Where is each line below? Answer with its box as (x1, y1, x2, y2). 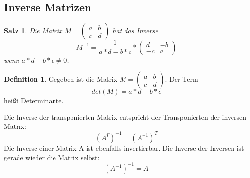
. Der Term (165, 74, 198, 84)
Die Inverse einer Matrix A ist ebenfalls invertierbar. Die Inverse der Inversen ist (4, 142, 244, 153)
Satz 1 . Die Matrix (4, 25, 62, 36)
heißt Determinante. (4, 95, 64, 106)
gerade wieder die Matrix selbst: (4, 152, 100, 162)
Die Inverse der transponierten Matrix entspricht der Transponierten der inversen (4, 111, 247, 122)
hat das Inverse (112, 25, 158, 36)
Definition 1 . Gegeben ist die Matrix (4, 74, 118, 84)
